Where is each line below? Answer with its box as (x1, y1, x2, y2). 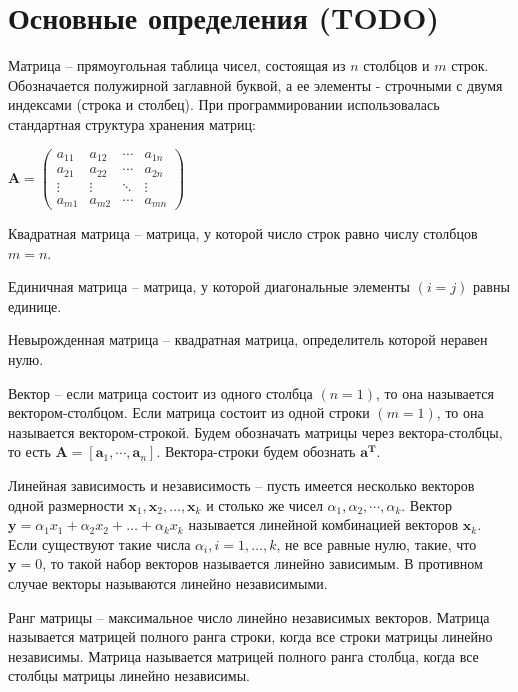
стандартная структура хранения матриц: (8, 113, 256, 134)
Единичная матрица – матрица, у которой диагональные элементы (8, 276, 410, 297)
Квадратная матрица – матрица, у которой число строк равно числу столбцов (8, 223, 478, 244)
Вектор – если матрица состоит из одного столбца (8, 382, 313, 403)
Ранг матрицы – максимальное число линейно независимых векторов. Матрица (8, 606, 490, 627)
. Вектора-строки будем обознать (156, 441, 356, 462)
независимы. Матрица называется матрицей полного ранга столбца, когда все (8, 645, 479, 666)
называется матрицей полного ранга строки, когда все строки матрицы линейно (8, 626, 493, 647)
